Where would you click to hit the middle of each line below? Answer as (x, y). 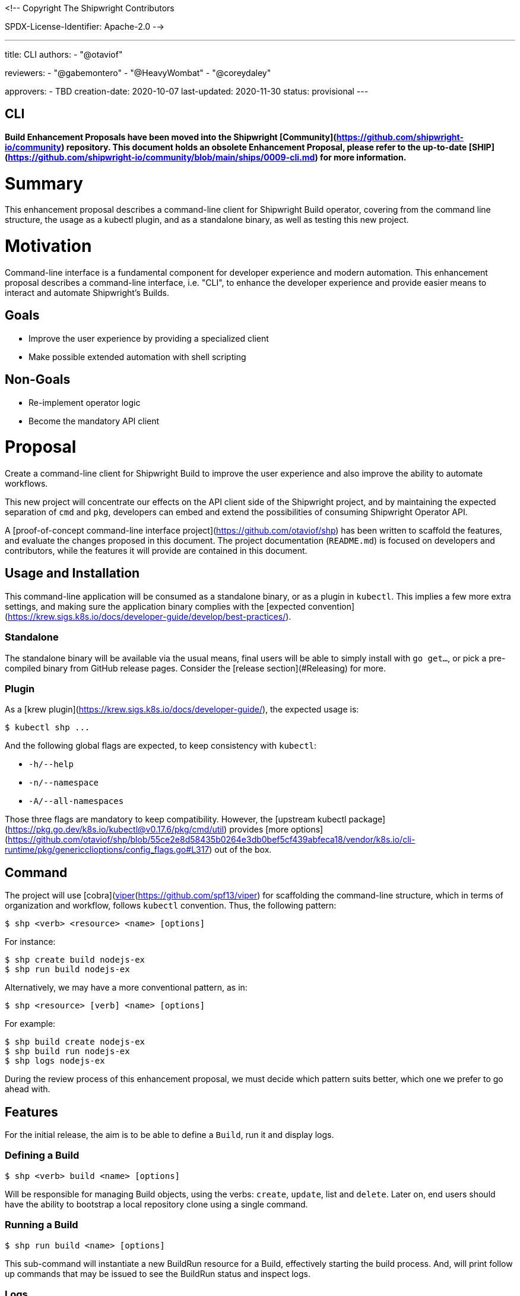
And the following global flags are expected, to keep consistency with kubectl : (161, 746)
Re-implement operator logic (85, 402)
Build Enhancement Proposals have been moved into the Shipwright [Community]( (171, 137)
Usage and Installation (72, 573)
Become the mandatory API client (94, 421)
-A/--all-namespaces (76, 801)
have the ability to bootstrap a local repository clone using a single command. (156, 1204)
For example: (30, 1024)
